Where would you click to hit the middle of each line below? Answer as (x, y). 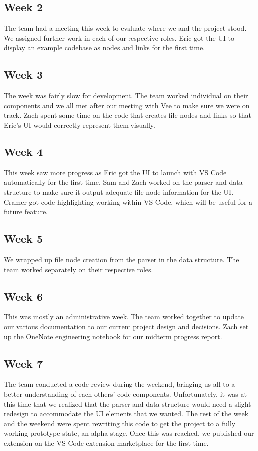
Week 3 (23, 75)
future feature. (26, 212)
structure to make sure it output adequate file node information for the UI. (119, 192)
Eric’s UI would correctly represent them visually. (80, 124)
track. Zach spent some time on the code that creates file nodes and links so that (128, 115)
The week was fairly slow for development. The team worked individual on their (126, 95)
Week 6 (23, 296)
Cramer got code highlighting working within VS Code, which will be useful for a (128, 202)
